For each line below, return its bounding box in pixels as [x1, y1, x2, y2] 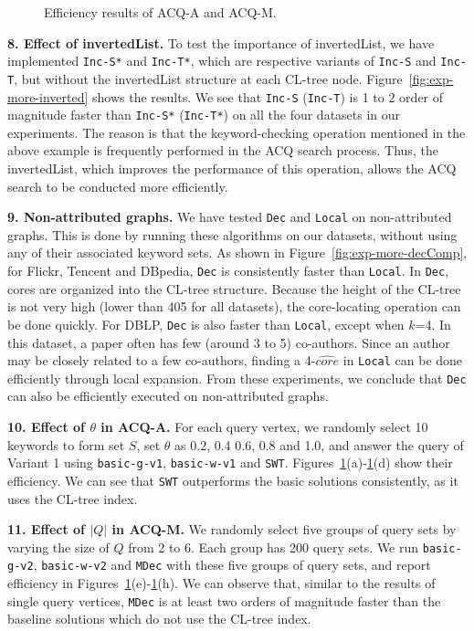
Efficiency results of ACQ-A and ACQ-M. [44, 3, 277, 21]
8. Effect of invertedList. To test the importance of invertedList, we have [7, 33, 435, 52]
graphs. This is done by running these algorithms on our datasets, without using [7, 225, 458, 244]
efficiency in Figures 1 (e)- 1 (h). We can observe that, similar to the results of [7, 573, 436, 593]
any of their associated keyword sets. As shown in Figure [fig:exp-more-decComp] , [7, 243, 468, 262]
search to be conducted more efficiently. [7, 176, 228, 195]
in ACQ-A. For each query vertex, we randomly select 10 [100, 417, 428, 436]
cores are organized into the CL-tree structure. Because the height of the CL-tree [7, 279, 461, 298]
